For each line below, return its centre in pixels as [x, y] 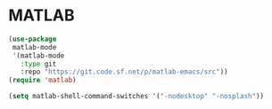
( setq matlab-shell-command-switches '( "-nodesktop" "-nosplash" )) [136, 97]
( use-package [33, 39]
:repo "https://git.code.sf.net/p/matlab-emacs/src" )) [124, 72]
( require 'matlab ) [42, 81]
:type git [38, 64]
